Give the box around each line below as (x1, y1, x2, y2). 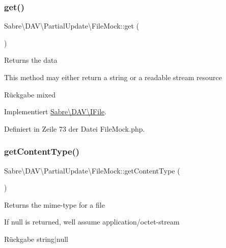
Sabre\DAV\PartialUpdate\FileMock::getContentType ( (4, 165, 180, 176)
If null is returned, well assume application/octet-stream (4, 216, 180, 227)
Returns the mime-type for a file (4, 199, 105, 210)
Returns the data (4, 55, 58, 65)
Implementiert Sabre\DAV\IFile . (4, 106, 107, 117)
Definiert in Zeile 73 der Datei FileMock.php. (4, 123, 145, 134)
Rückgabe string (4, 233, 55, 244)
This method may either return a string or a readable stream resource (4, 72, 222, 82)
